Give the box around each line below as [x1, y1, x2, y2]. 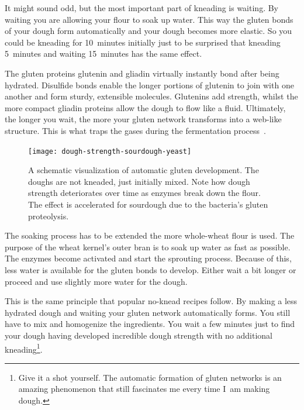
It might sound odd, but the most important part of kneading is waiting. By [5, 2, 278, 13]
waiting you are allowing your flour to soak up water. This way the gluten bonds [5, 13, 293, 25]
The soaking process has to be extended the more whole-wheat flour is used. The [5, 229, 295, 242]
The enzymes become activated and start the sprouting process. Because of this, [5, 252, 292, 264]
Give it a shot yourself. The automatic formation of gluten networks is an [18, 371, 282, 383]
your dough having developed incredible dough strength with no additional [5, 329, 273, 341]
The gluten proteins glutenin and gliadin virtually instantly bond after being [5, 67, 279, 79]
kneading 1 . [5, 341, 43, 355]
